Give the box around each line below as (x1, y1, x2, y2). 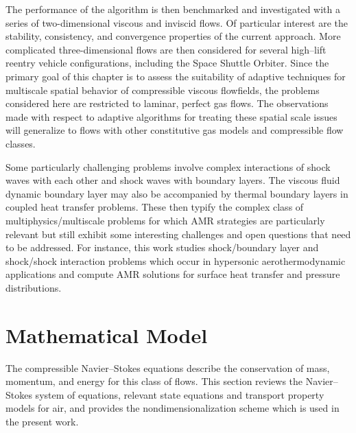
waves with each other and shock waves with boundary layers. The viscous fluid (5, 173, 340, 187)
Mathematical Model (5, 320, 208, 349)
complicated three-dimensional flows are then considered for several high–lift (5, 42, 327, 56)
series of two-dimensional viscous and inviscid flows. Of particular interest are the (5, 15, 348, 30)
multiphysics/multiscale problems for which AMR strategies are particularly (5, 213, 325, 227)
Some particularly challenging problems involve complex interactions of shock (5, 159, 331, 174)
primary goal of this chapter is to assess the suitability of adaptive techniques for (5, 69, 346, 83)
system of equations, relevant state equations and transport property (35, 387, 324, 401)
